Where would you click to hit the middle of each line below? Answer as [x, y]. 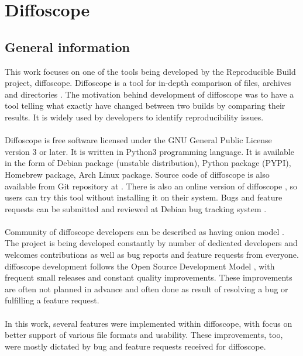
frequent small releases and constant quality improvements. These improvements [149, 277]
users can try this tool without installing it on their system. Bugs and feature [144, 197]
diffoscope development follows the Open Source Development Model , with [140, 266]
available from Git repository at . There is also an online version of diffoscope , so [151, 186]
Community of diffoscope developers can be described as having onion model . [144, 231]
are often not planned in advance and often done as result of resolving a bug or [147, 288]
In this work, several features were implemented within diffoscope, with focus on [149, 323]
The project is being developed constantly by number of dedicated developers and [151, 243]
